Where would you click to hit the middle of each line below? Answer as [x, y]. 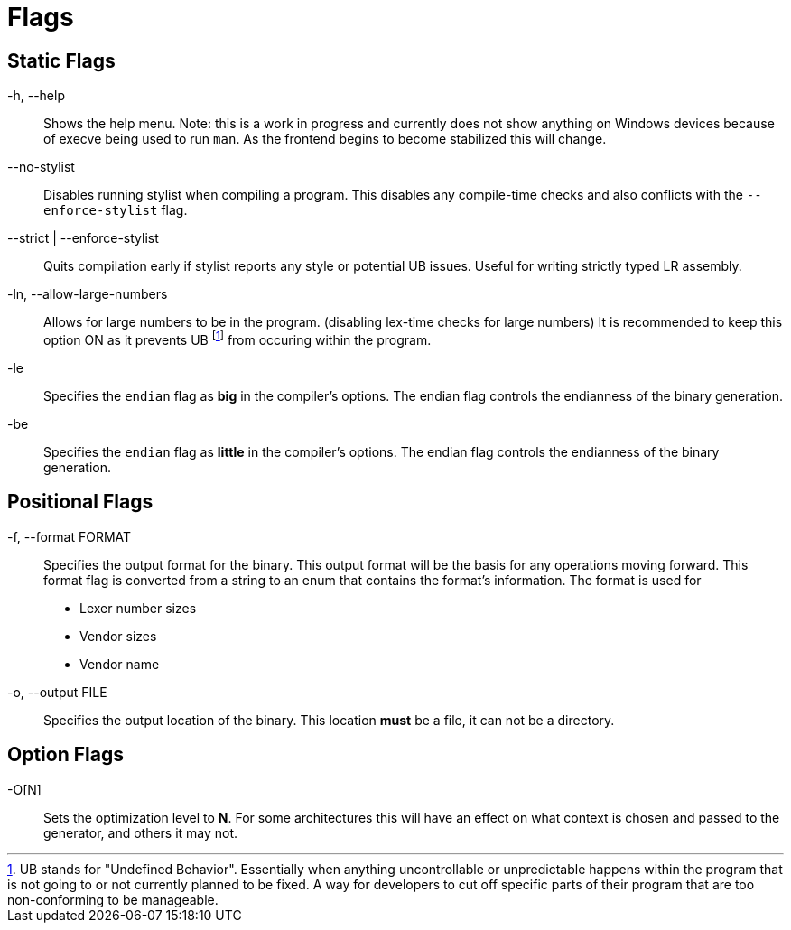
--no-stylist [41, 167]
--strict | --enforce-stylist [83, 238]
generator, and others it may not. [141, 832]
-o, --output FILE [57, 692]
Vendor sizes [118, 636]
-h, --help [36, 96]
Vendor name [120, 664]
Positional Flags [80, 502]
